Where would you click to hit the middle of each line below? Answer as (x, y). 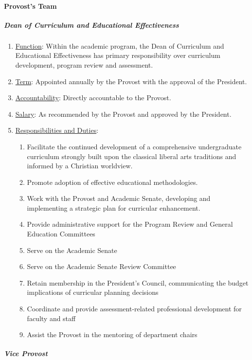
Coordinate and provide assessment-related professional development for (134, 309)
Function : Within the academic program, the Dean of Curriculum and (120, 45)
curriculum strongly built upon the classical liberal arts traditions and (132, 156)
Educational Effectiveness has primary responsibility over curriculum (118, 55)
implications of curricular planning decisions (93, 292)
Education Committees (61, 234)
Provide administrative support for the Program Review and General (130, 224)
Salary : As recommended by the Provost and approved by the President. (123, 114)
